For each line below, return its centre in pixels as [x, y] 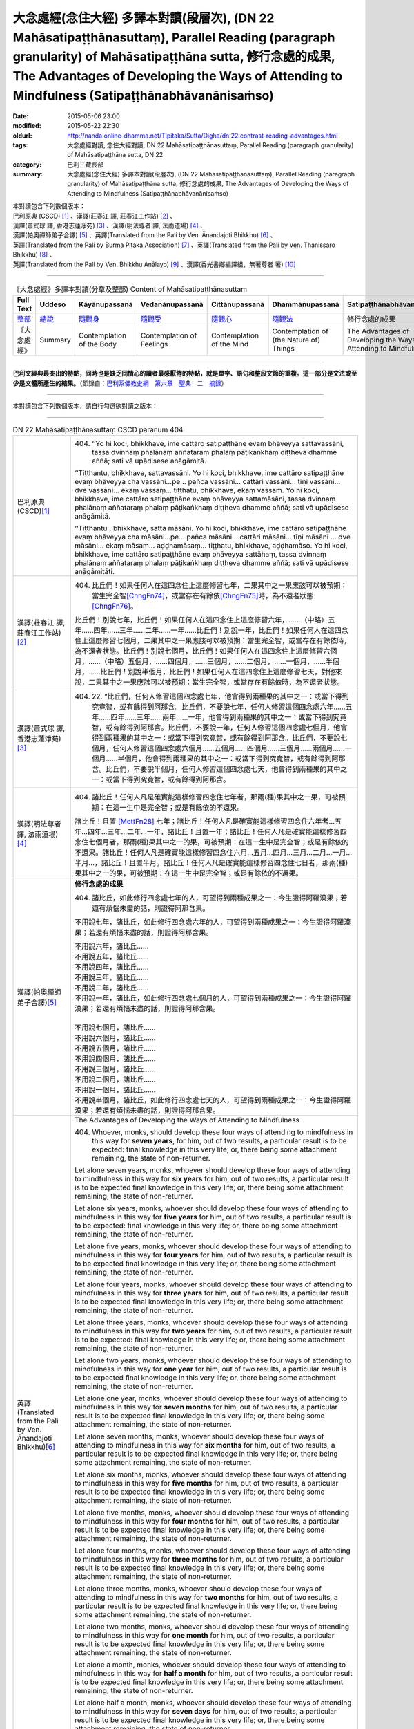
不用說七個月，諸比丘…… [115, 1027]
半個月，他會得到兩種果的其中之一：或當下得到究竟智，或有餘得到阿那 [231, 759]
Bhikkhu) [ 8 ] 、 [34, 255]
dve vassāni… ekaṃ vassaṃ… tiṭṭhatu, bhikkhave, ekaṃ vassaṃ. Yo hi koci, [197, 490]
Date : [21, 116]
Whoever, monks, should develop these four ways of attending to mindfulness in [223, 1132]
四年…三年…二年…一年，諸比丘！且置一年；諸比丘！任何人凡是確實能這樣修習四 [217, 831]
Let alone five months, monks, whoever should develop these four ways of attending [212, 1513]
